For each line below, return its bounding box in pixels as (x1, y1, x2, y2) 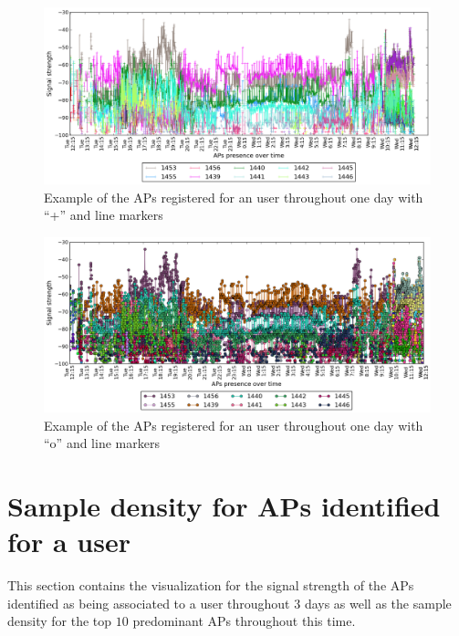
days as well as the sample (304, 593, 452, 612)
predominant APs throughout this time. (132, 611, 356, 631)
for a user (7, 523, 130, 560)
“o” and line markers (44, 433, 160, 453)
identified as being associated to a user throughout (7, 593, 290, 612)
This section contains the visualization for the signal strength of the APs (7, 576, 414, 595)
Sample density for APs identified (7, 487, 441, 525)
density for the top (7, 611, 112, 631)
